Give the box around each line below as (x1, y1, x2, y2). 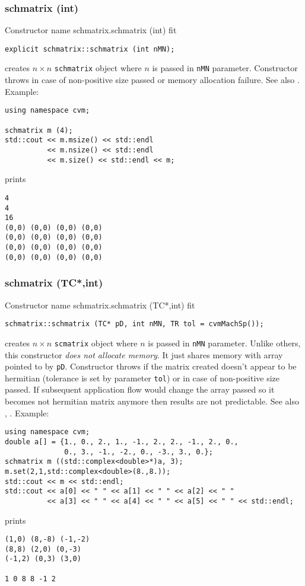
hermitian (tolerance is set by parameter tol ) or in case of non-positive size (5, 371, 280, 384)
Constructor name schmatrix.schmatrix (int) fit (5, 24, 177, 36)
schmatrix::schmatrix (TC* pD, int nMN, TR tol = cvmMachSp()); (5, 320, 264, 329)
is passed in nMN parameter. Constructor (152, 62, 298, 74)
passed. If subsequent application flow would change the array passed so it (5, 383, 275, 396)
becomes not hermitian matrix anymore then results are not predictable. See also (5, 395, 299, 407)
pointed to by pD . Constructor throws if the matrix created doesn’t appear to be (5, 360, 297, 372)
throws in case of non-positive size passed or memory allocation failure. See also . (5, 74, 300, 86)
